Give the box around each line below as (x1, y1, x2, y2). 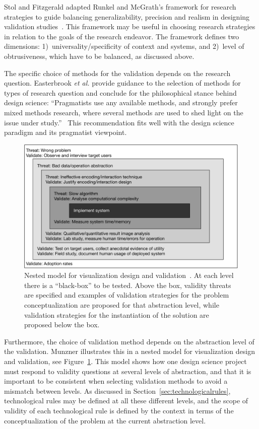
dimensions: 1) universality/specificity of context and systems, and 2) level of (4, 41, 244, 51)
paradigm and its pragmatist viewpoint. (4, 127, 127, 137)
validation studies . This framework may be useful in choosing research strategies (4, 21, 255, 32)
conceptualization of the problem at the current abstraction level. (4, 415, 206, 425)
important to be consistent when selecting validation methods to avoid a (4, 376, 228, 386)
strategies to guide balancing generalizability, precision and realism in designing (4, 11, 250, 22)
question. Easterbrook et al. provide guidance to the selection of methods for (4, 78, 241, 88)
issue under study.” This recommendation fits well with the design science (4, 117, 234, 127)
